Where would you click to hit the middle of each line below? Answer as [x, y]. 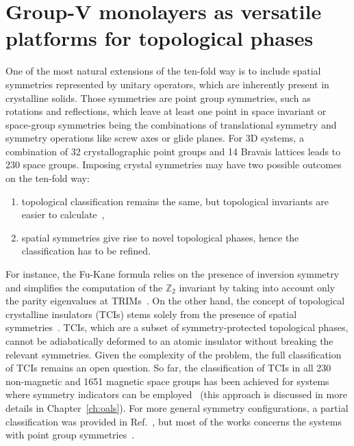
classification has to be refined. [86, 251]
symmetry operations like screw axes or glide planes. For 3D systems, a [155, 138]
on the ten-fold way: [48, 178]
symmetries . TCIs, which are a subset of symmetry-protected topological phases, [177, 327]
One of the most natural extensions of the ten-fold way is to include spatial [163, 71]
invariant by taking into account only [257, 287]
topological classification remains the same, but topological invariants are [175, 201]
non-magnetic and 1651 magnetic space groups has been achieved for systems [167, 381]
